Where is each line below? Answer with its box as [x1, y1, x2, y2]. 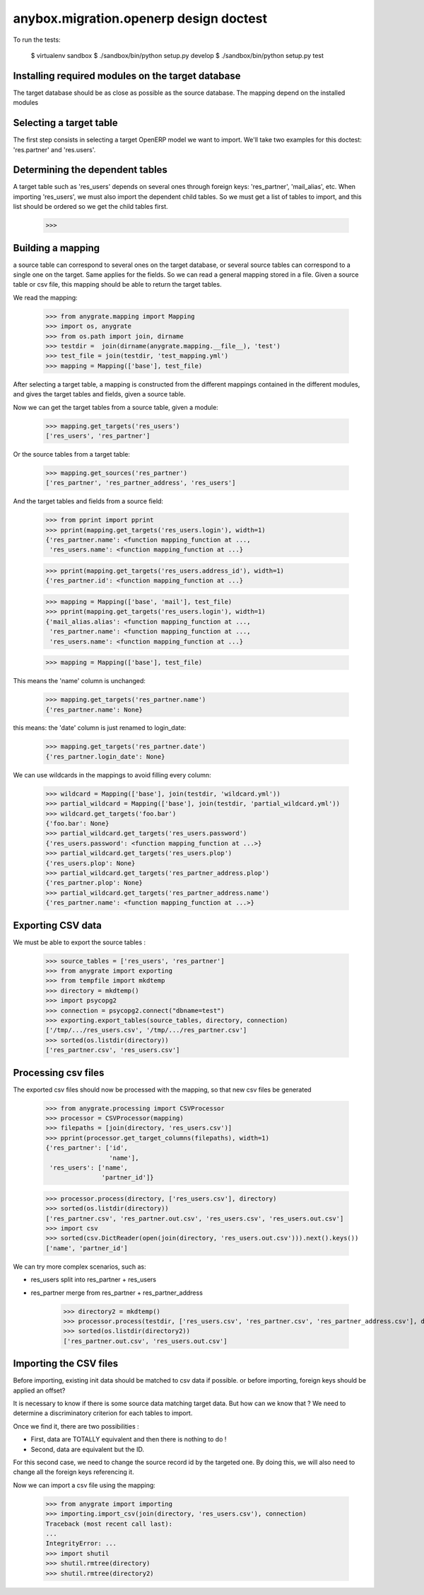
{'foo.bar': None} [45, 820, 110, 828]
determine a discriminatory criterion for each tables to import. [13, 1409, 193, 1417]
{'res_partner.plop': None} [45, 879, 143, 887]
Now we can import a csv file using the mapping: [13, 1480, 155, 1490]
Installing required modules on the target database [13, 69, 241, 81]
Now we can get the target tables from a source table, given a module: [13, 403, 218, 411]
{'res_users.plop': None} [45, 859, 136, 867]
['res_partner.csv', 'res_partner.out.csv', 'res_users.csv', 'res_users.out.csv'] [45, 1214, 344, 1223]
